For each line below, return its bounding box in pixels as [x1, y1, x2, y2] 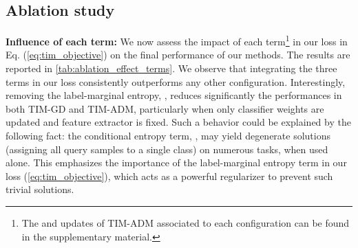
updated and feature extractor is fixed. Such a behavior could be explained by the [6, 115, 351, 129]
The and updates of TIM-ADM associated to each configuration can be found [21, 215, 350, 229]
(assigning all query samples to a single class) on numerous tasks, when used [6, 142, 328, 156]
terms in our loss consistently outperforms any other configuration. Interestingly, [6, 74, 346, 89]
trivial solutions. [6, 182, 74, 196]
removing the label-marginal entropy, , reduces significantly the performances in [6, 88, 342, 102]
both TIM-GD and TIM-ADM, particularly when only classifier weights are [6, 101, 324, 115]
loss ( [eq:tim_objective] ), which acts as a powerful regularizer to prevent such [6, 168, 333, 183]
